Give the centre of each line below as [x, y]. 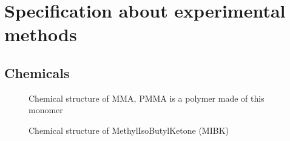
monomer [46, 110]
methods [41, 34]
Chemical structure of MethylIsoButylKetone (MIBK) [129, 130]
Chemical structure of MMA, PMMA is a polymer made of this [147, 98]
